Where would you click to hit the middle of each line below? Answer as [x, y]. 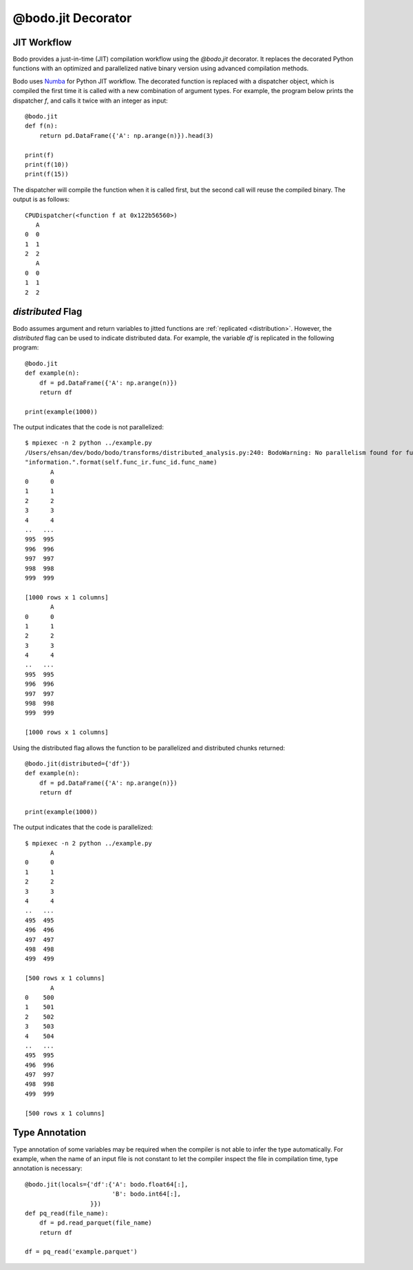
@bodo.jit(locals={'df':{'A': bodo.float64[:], [107, 1184]
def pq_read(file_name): [67, 1213]
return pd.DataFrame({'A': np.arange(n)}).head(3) [126, 135]
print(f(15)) [47, 174]
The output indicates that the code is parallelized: [83, 828]
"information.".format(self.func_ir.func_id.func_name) [121, 462]
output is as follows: [41, 199]
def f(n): [41, 126]
